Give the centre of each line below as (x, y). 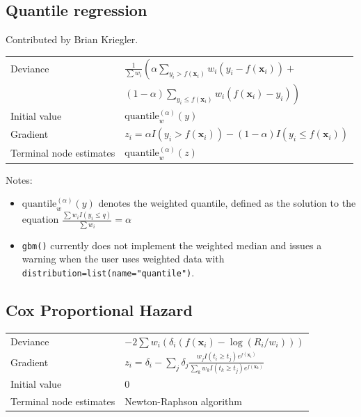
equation (40, 219)
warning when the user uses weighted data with (123, 259)
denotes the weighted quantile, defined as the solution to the (227, 203)
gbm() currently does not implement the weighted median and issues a (172, 245)
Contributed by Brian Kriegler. (72, 39)
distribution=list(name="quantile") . (108, 272)
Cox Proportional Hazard (99, 309)
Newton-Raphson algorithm (184, 401)
